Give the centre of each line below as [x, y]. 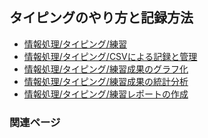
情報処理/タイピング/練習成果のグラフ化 [106, 69]
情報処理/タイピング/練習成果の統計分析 [106, 81]
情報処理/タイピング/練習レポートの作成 [106, 94]
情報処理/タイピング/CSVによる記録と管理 [110, 56]
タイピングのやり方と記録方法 [101, 18]
